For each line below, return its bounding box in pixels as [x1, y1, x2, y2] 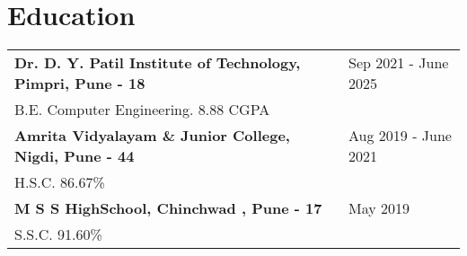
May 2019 [348, 198, 410, 219]
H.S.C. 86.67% [14, 172, 105, 193]
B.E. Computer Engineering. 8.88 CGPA [14, 99, 270, 120]
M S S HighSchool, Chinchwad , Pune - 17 [14, 198, 322, 219]
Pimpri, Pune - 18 [14, 73, 145, 94]
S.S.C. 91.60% [14, 224, 102, 245]
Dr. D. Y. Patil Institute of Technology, [14, 52, 301, 74]
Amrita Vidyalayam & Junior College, [14, 125, 290, 146]
